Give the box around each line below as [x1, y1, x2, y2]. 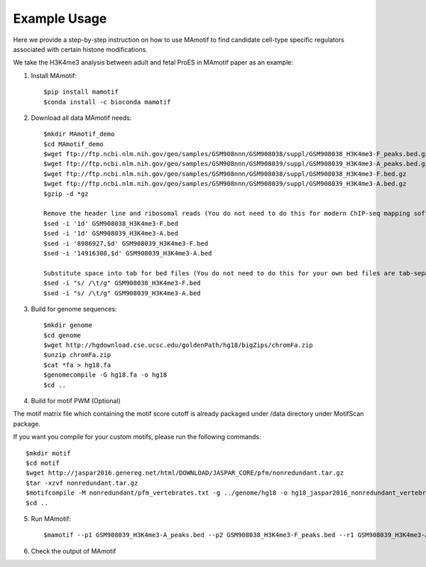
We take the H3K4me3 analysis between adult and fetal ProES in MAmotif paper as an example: [13, 58, 294, 67]
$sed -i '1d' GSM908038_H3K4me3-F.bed [43, 219, 179, 227]
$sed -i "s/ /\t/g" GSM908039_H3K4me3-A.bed [43, 289, 202, 297]
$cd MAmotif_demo [43, 140, 104, 148]
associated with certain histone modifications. [13, 45, 148, 53]
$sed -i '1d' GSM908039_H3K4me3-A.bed [43, 229, 179, 238]
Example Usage [13, 11, 107, 26]
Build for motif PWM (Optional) [31, 397, 121, 405]
